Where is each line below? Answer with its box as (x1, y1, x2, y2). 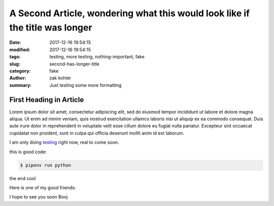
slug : (9, 61, 20, 67)
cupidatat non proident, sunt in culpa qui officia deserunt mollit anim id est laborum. (9, 130, 185, 136)
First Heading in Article (9, 95, 84, 104)
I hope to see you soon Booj (9, 194, 68, 200)
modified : (9, 46, 30, 53)
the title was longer (9, 22, 92, 33)
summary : (9, 82, 32, 88)
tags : (9, 54, 21, 60)
